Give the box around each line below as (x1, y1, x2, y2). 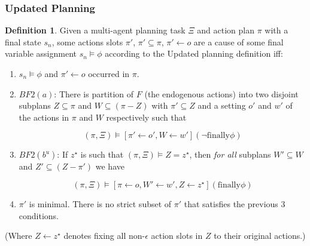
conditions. (19, 209, 59, 222)
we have (95, 160, 124, 173)
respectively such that (106, 110, 187, 123)
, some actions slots (51, 35, 123, 48)
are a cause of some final (193, 35, 284, 48)
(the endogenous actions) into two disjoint (144, 87, 299, 100)
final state (5, 35, 41, 48)
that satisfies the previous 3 (184, 197, 285, 210)
